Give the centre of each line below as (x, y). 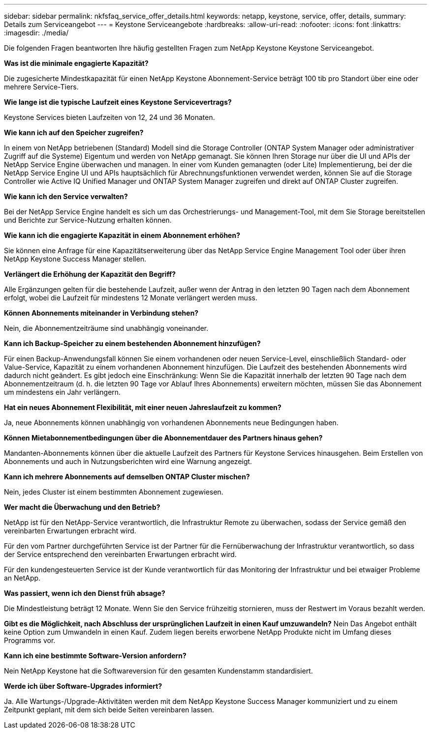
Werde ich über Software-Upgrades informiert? (83, 686)
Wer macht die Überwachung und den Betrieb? (82, 507)
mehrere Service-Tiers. (41, 87)
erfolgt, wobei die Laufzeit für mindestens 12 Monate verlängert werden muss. (131, 298)
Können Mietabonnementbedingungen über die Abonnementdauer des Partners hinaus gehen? (163, 438)
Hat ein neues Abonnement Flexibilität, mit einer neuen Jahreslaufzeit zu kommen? (143, 407)
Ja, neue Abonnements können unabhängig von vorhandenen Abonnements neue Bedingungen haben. (171, 423)
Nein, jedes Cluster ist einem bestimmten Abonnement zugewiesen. (114, 492)
